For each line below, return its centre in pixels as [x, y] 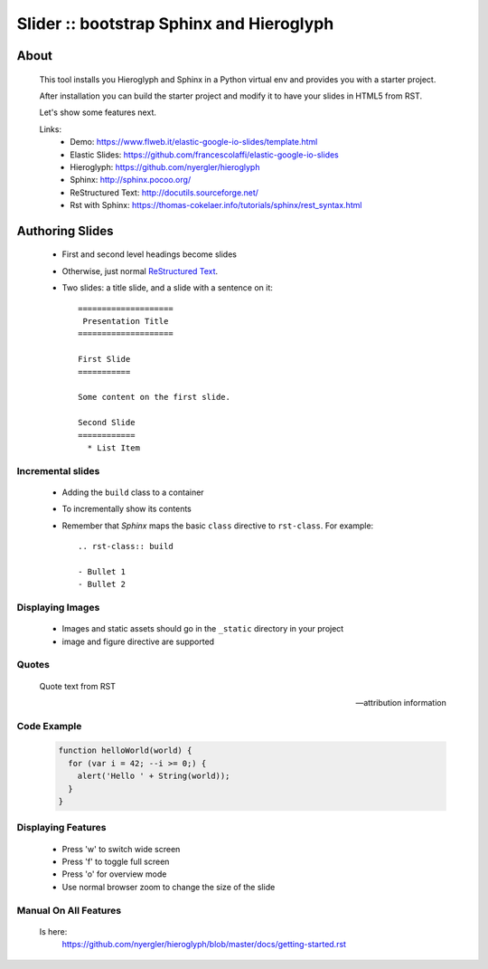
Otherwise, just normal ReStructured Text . [140, 271]
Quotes [33, 665]
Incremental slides [58, 470]
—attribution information [401, 702]
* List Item [113, 447]
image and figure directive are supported [138, 641]
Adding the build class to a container [133, 492]
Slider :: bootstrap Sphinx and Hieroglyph [175, 24]
